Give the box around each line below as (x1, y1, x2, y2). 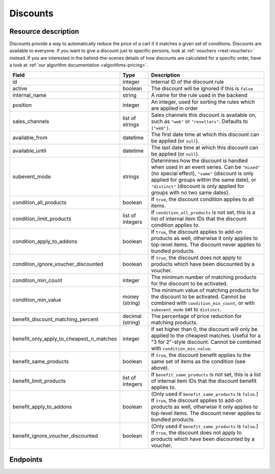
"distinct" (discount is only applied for (151, 182, 244, 189)
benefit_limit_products (12, 377, 66, 384)
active (12, 85, 28, 92)
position (12, 101, 32, 108)
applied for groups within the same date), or (151, 176, 257, 183)
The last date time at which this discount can (151, 144, 259, 151)
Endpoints (9, 455, 43, 464)
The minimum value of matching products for (151, 287, 259, 294)
